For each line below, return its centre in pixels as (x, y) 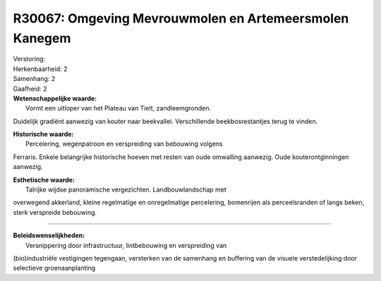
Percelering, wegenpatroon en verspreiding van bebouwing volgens (124, 144)
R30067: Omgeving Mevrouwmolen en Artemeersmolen (181, 18)
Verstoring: (29, 59)
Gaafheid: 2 (30, 89)
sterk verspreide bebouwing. (55, 212)
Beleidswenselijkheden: (49, 235)
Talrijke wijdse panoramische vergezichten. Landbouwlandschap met (126, 189)
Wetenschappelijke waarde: (55, 98)
